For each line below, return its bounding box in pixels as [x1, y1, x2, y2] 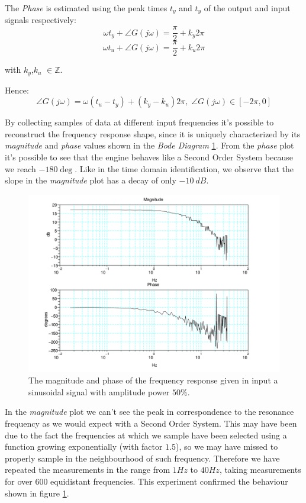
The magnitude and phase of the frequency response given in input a [28, 374, 278, 386]
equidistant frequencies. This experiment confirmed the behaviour [50, 475, 288, 487]
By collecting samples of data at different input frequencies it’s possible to [5, 116, 274, 128]
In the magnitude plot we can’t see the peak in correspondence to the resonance [5, 405, 294, 418]
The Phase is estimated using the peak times [5, 2, 168, 14]
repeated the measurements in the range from [5, 463, 170, 476]
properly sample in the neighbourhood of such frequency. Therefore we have [5, 452, 280, 464]
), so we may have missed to [176, 440, 278, 453]
